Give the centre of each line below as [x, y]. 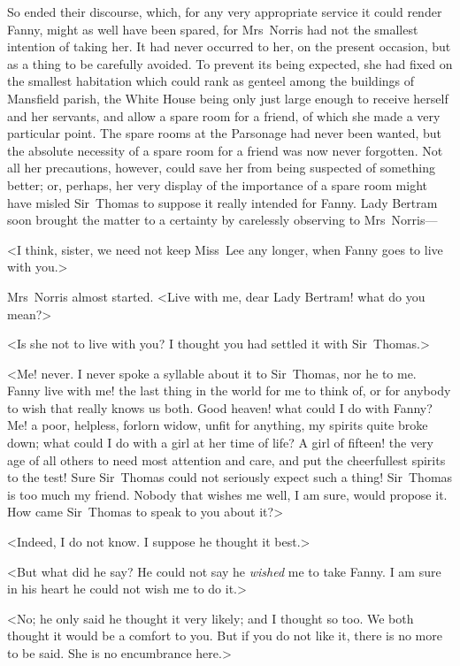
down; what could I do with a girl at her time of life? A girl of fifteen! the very [220, 443]
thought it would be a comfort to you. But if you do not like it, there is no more [225, 635]
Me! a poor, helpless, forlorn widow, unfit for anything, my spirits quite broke [218, 425]
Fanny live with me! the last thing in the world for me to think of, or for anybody [229, 390]
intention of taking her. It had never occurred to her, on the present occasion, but [229, 46]
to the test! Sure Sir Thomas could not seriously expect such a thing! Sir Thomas [230, 477]
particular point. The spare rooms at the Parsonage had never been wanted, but [225, 133]
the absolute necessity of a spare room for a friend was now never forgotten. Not [225, 150]
